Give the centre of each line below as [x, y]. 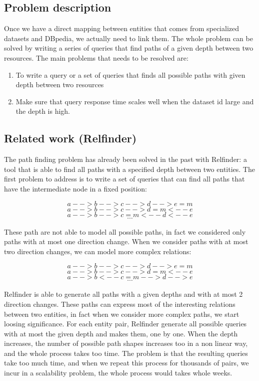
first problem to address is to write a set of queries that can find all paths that [124, 179]
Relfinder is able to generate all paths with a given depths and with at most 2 [123, 294]
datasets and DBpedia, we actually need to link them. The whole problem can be [128, 38]
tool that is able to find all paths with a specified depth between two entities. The [129, 169]
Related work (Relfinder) [70, 138]
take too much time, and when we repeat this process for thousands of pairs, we [126, 363]
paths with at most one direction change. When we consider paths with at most [126, 241]
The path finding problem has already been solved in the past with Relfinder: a [125, 159]
